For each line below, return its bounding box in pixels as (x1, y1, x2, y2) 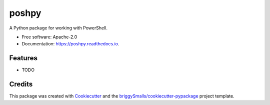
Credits (9, 80, 33, 89)
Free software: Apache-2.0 (21, 34, 77, 40)
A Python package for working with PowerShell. (9, 25, 107, 31)
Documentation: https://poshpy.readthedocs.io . (21, 41, 119, 47)
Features (9, 54, 37, 62)
